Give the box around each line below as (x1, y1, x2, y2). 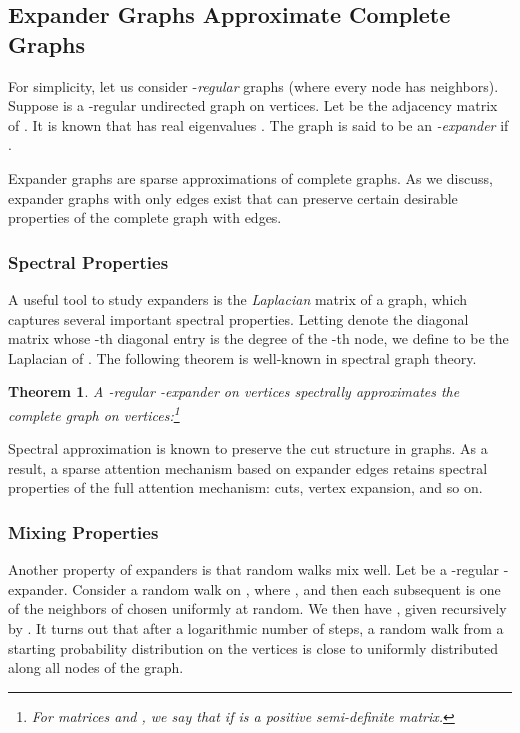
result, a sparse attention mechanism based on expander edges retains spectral (8, 457, 488, 478)
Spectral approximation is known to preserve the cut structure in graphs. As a (8, 438, 488, 459)
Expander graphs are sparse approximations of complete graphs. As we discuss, (8, 167, 493, 188)
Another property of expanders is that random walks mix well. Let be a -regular (8, 559, 500, 580)
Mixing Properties (8, 519, 159, 544)
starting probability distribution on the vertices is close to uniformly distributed (8, 637, 498, 658)
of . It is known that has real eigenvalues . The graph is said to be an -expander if (8, 114, 509, 135)
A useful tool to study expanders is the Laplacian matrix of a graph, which (8, 288, 468, 309)
